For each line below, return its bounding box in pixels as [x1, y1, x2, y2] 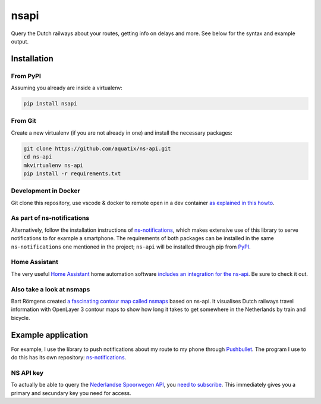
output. [11, 38, 29, 45]
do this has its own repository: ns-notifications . [11, 353, 127, 361]
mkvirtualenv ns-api [23, 161, 83, 169]
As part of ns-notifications [11, 214, 90, 222]
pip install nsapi [23, 100, 77, 107]
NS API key [11, 368, 44, 377]
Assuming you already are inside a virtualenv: [11, 84, 123, 92]
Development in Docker [11, 187, 80, 195]
